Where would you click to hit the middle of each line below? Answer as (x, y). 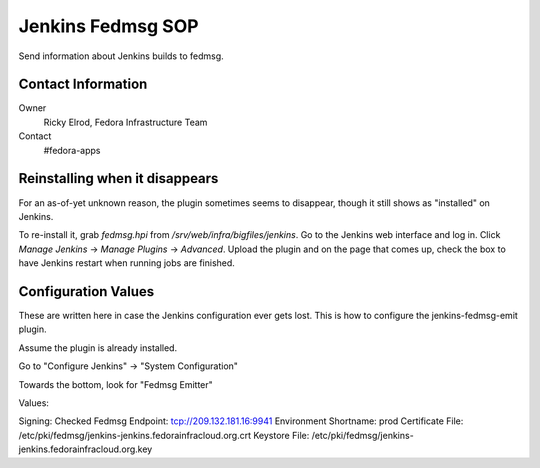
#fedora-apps (72, 150)
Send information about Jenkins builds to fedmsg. (121, 56)
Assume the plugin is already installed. (98, 347)
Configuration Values (86, 291)
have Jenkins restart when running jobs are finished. (126, 263)
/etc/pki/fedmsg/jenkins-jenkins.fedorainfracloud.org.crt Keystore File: (164, 435)
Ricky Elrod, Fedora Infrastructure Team (125, 122)
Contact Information (83, 84)
